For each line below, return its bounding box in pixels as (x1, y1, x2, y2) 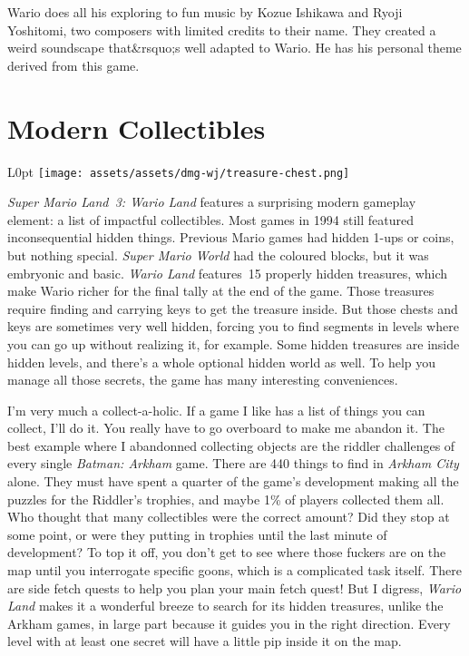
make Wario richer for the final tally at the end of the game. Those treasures (7, 281, 435, 300)
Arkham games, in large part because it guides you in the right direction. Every (7, 613, 451, 632)
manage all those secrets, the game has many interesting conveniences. (7, 370, 398, 389)
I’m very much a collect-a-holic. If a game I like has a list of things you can (7, 400, 425, 419)
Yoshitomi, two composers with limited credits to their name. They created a (7, 20, 436, 39)
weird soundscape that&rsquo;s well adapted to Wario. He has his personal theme (7, 38, 462, 57)
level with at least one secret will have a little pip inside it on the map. (7, 632, 402, 651)
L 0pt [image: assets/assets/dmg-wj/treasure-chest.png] (7, 162, 350, 181)
